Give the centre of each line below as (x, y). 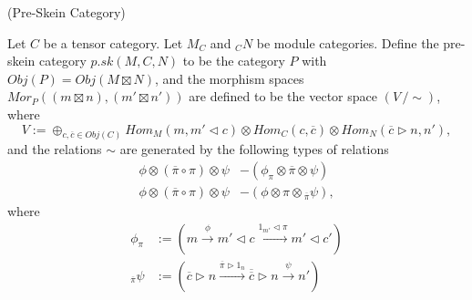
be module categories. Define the (348, 42)
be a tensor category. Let (113, 42)
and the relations (55, 149)
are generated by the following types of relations (254, 149)
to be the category (234, 61)
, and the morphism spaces (229, 78)
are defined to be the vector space (283, 96)
